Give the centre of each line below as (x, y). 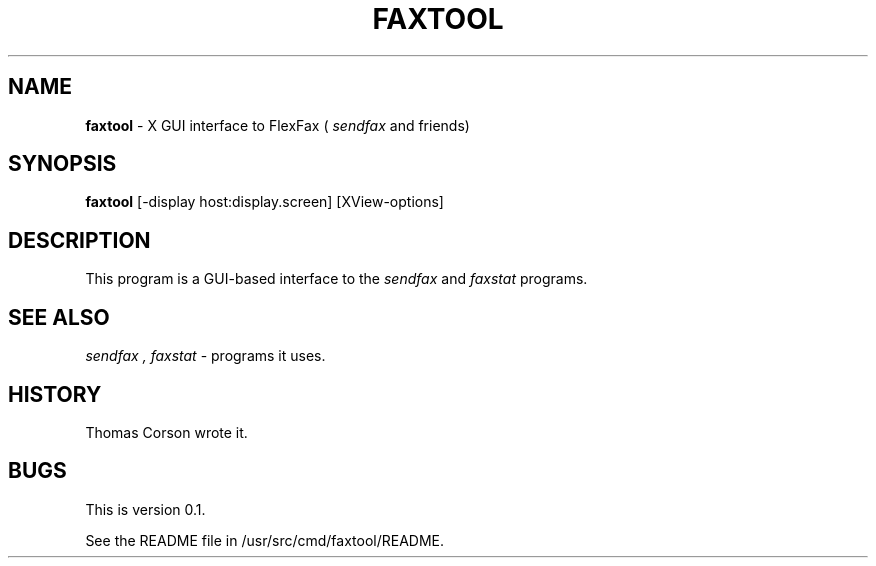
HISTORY (55, 394)
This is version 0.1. (145, 509)
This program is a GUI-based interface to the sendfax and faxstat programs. (336, 279)
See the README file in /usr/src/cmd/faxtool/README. (265, 540)
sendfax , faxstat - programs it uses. (205, 356)
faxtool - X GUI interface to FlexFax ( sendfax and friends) (277, 125)
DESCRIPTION (79, 240)
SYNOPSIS (62, 164)
